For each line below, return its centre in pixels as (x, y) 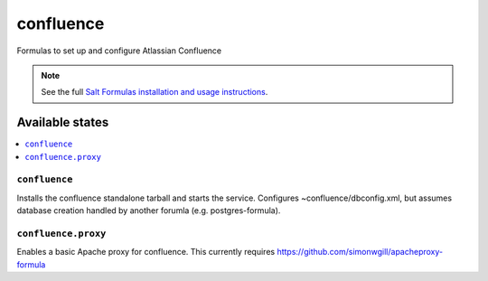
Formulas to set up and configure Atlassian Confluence (119, 51)
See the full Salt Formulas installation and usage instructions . (155, 92)
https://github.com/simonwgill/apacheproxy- (360, 252)
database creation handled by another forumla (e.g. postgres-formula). (149, 211)
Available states (63, 122)
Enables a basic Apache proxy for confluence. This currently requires (146, 252)
